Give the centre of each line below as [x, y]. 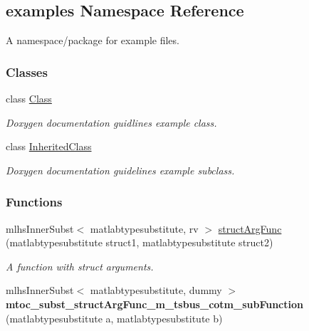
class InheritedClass [49, 146]
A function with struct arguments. [80, 266]
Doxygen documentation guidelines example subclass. [120, 170]
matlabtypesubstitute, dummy [156, 290]
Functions [34, 202]
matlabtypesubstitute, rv [144, 228]
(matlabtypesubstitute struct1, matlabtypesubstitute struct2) [140, 242]
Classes [27, 72]
